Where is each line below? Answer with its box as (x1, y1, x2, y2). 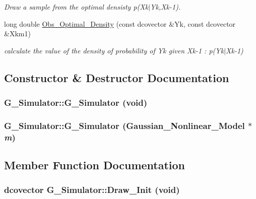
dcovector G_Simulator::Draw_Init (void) (4, 183, 180, 196)
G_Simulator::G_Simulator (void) (4, 96, 148, 109)
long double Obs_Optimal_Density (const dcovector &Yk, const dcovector (4, 18, 236, 29)
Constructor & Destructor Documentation (4, 70, 229, 85)
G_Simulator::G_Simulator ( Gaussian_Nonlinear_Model (4, 119, 245, 131)
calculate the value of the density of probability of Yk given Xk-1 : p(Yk (4, 45, 224, 55)
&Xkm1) (4, 28, 31, 39)
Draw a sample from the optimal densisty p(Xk (4, 2, 149, 12)
